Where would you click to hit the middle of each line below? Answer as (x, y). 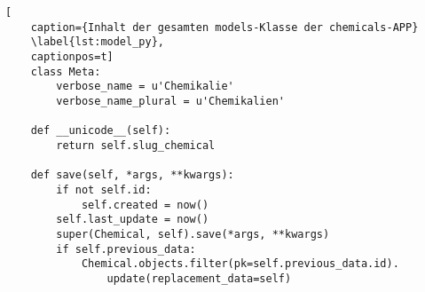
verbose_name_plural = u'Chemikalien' (170, 101)
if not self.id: (104, 189)
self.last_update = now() (133, 220)
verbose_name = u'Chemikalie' (145, 87)
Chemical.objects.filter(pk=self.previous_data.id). (240, 264)
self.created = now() (145, 205)
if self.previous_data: (126, 249)
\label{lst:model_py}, (97, 42)
